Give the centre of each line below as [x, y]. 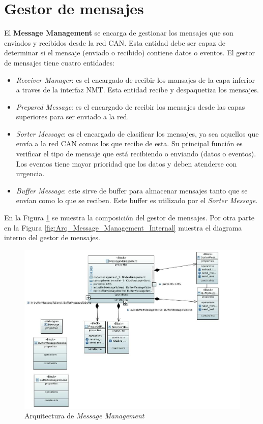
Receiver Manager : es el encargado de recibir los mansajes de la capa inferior [136, 79]
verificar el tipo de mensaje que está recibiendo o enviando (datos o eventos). [136, 154]
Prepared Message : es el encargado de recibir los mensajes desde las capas [130, 106]
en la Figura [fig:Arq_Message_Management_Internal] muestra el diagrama [123, 227]
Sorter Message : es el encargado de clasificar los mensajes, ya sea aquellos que [137, 133]
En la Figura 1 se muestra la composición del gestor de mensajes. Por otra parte [129, 218]
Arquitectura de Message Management [84, 416]
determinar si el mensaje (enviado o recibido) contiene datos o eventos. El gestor [130, 53]
